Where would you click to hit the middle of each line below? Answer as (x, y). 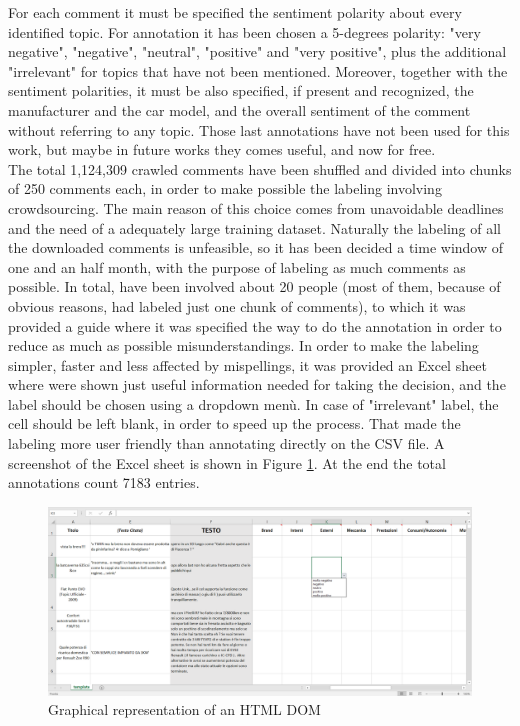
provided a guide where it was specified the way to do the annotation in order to (255, 325)
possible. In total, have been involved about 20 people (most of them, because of (254, 286)
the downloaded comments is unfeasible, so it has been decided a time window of (256, 247)
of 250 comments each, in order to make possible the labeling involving (225, 188)
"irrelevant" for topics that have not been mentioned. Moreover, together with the (258, 70)
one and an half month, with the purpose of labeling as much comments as (237, 266)
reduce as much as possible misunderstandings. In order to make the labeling (243, 345)
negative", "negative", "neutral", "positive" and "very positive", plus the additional (257, 51)
